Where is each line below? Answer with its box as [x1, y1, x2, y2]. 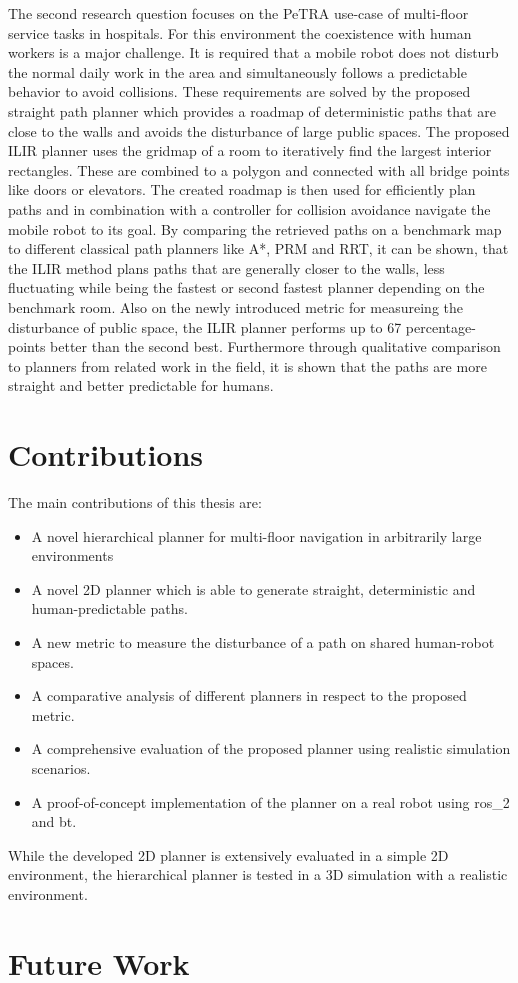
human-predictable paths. [31, 598, 188, 619]
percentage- [405, 316, 476, 337]
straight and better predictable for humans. [8, 375, 274, 396]
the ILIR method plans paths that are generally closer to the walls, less [8, 257, 445, 278]
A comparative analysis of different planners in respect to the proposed [31, 685, 467, 706]
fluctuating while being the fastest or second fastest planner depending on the [8, 277, 485, 298]
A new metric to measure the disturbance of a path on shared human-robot [31, 631, 495, 652]
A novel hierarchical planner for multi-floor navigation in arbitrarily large [31, 525, 482, 546]
